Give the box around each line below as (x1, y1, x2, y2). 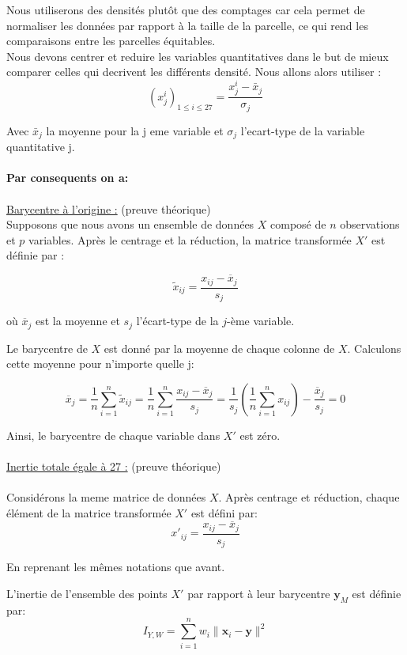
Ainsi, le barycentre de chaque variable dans (6, 426, 220, 443)
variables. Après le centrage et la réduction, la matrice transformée (28, 231, 352, 248)
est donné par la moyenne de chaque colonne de (104, 339, 335, 356)
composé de (270, 216, 326, 233)
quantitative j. (6, 138, 75, 155)
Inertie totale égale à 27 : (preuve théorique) (6, 457, 221, 474)
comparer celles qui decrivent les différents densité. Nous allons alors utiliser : (6, 63, 382, 80)
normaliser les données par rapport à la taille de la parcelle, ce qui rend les (6, 17, 368, 33)
